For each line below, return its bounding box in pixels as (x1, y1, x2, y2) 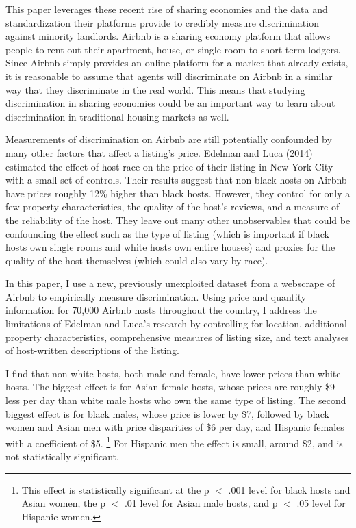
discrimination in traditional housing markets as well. (5, 109, 229, 123)
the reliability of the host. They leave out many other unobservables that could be (5, 212, 351, 227)
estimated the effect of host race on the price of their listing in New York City (5, 159, 333, 173)
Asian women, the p (21, 496, 105, 510)
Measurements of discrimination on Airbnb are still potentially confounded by (5, 132, 332, 147)
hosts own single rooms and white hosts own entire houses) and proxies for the (5, 240, 335, 254)
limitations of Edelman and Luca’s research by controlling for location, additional (5, 316, 347, 331)
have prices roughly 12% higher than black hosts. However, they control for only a (5, 186, 351, 200)
